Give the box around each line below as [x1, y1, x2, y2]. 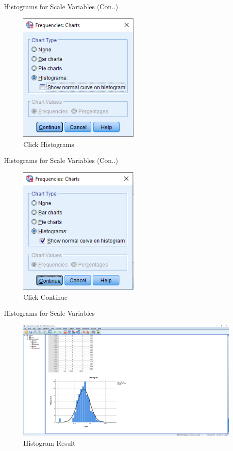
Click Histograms [23, 139, 74, 149]
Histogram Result [23, 437, 76, 448]
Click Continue [23, 291, 67, 302]
